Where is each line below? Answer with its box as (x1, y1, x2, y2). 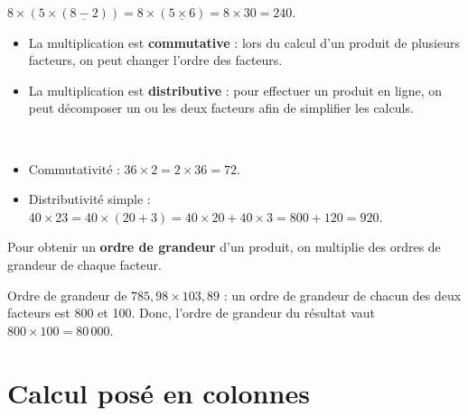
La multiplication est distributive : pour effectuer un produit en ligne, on (28, 80, 443, 99)
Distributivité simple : (28, 190, 151, 208)
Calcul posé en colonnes (7, 374, 310, 411)
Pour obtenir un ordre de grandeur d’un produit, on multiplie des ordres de (7, 237, 441, 256)
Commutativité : (28, 159, 120, 178)
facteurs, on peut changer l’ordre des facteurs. (28, 51, 283, 69)
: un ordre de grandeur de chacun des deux (223, 285, 462, 304)
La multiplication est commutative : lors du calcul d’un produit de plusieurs (28, 32, 461, 51)
